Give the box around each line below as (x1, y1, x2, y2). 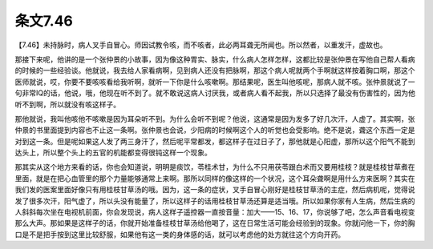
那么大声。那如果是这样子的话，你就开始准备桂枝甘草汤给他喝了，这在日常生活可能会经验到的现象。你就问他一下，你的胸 (14, 219, 415, 228)
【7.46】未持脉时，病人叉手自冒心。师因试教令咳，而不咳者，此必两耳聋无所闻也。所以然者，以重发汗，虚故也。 (14, 40, 387, 50)
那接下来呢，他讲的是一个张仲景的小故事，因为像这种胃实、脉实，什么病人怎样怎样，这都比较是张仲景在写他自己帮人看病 (14, 54, 415, 64)
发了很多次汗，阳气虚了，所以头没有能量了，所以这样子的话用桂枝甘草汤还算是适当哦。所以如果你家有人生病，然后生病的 (14, 196, 415, 206)
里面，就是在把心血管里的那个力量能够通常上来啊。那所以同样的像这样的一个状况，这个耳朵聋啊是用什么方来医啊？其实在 (14, 173, 415, 183)
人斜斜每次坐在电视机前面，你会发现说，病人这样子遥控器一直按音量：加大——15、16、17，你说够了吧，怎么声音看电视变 (14, 207, 415, 217)
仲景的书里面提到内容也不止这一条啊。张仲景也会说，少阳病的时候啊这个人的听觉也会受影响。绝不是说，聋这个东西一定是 (14, 125, 415, 135)
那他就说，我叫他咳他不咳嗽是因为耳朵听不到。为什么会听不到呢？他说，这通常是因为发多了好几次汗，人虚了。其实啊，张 (14, 114, 415, 123)
